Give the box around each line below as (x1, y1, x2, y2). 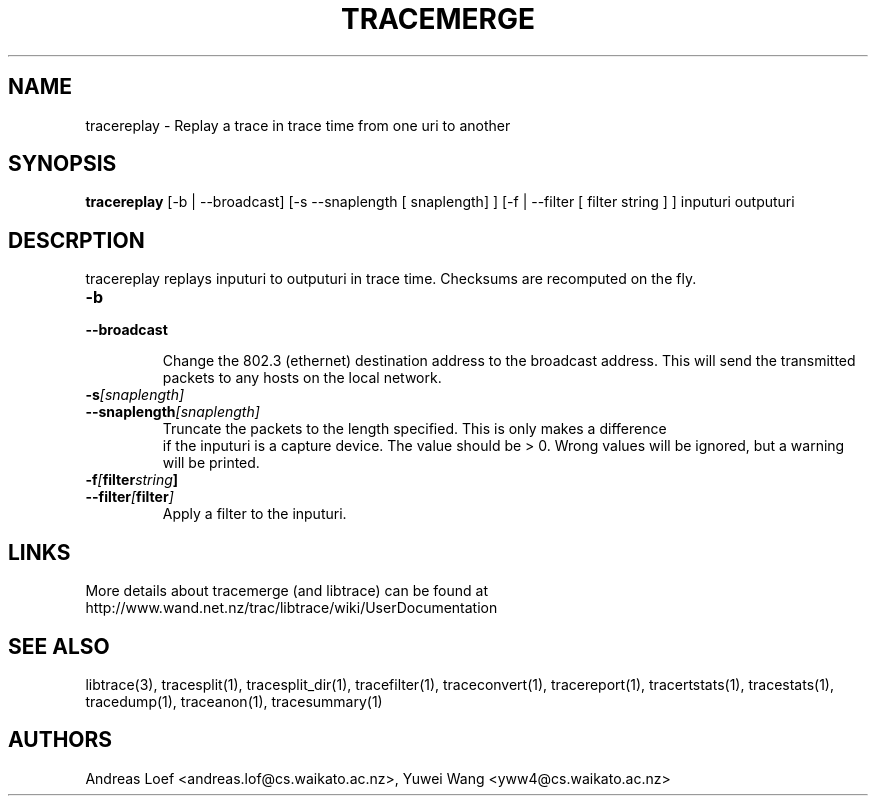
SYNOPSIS (8, 151, 117, 177)
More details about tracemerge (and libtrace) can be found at (85, 582, 488, 600)
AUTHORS (8, 727, 113, 753)
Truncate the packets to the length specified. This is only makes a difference (162, 420, 667, 438)
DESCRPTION (8, 227, 145, 253)
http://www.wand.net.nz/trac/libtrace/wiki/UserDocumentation (85, 599, 498, 617)
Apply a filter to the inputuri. (162, 505, 347, 523)
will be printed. (162, 454, 260, 472)
